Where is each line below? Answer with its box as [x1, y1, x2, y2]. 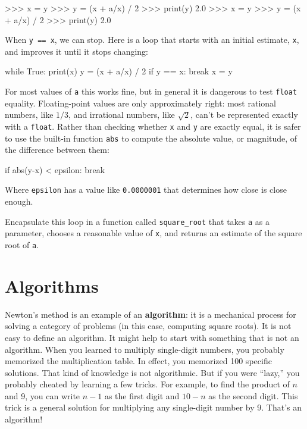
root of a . [5, 238, 39, 250]
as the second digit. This [208, 389, 298, 402]
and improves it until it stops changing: [5, 45, 149, 57]
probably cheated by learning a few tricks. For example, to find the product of [5, 378, 290, 390]
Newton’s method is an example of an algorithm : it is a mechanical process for [5, 308, 296, 320]
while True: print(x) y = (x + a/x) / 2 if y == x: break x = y [5, 65, 233, 77]
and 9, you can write [5, 389, 80, 402]
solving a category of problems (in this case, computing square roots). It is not [5, 320, 292, 332]
